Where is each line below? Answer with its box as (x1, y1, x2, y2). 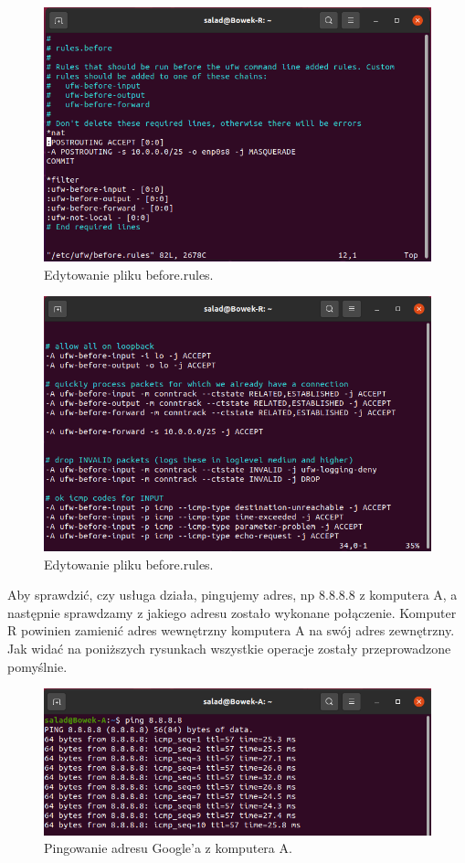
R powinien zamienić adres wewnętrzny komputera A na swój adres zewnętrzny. (7, 621, 455, 640)
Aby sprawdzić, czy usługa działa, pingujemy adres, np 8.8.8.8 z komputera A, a (7, 585, 458, 604)
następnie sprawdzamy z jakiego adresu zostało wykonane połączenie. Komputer (7, 602, 457, 622)
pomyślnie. (7, 656, 68, 676)
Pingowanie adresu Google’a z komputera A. (44, 838, 292, 858)
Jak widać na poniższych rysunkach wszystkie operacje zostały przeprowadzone (7, 639, 451, 658)
